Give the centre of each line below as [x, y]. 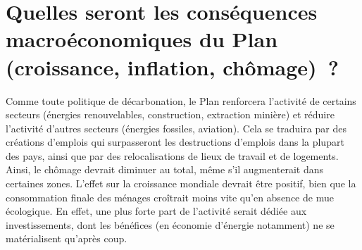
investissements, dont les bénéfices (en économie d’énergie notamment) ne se [170, 224]
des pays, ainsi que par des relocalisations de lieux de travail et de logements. [172, 155]
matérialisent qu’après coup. [67, 238]
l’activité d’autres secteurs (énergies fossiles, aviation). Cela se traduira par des [176, 128]
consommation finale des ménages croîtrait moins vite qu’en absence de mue [170, 197]
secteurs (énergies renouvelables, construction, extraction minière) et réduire [170, 114]
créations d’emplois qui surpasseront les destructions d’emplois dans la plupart [175, 142]
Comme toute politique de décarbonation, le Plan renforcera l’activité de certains [181, 100]
